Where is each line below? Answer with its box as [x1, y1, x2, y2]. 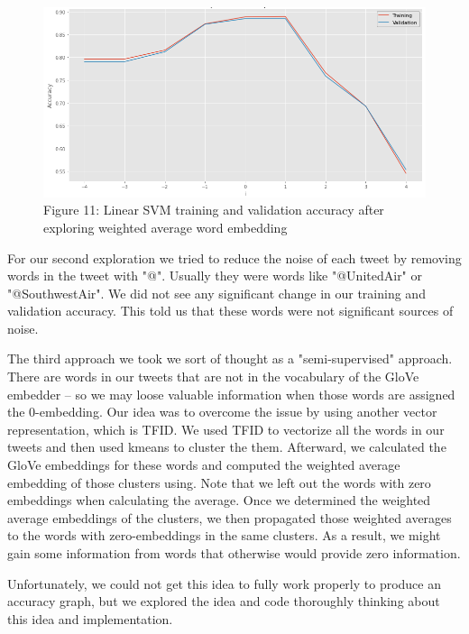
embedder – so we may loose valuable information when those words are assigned [7, 384, 455, 403]
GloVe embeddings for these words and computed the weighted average [7, 455, 400, 474]
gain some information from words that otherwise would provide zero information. [7, 544, 461, 563]
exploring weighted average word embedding [43, 217, 288, 236]
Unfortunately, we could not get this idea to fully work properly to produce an [7, 574, 441, 593]
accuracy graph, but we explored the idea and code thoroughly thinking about [7, 592, 440, 611]
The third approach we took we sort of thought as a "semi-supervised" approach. [7, 349, 453, 368]
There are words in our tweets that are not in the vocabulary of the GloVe [7, 367, 419, 386]
